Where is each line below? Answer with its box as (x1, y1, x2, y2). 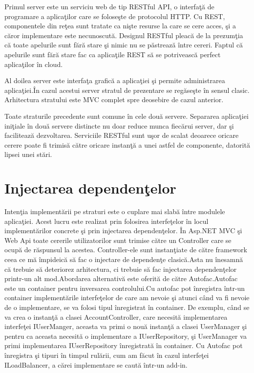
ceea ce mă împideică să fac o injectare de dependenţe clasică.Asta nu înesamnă (4, 254, 243, 264)
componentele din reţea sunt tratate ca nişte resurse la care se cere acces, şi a (4, 21, 236, 31)
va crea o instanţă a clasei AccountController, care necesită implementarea (4, 311, 228, 322)
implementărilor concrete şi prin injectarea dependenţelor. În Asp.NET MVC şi (4, 225, 242, 236)
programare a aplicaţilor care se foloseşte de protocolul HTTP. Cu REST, (4, 11, 225, 21)
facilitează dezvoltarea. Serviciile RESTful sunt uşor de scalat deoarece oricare (4, 130, 239, 140)
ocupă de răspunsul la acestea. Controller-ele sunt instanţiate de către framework (4, 244, 247, 255)
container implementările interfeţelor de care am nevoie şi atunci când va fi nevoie (4, 292, 250, 303)
